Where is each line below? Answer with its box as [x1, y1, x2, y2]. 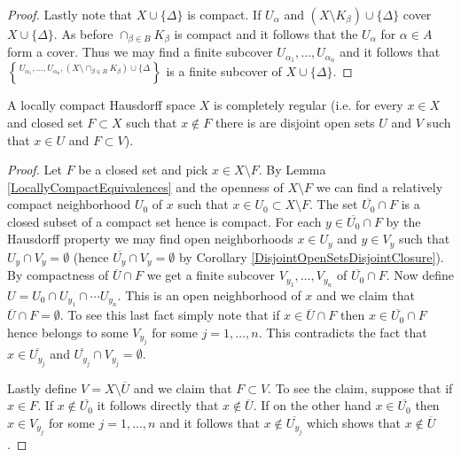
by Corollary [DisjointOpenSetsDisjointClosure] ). [178, 247, 444, 266]
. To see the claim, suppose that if [268, 378, 453, 397]
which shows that [307, 413, 401, 431]
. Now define [386, 266, 454, 284]
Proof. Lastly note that [7, 5, 132, 23]
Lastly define [7, 378, 77, 397]
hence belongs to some [7, 322, 129, 341]
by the [386, 212, 421, 230]
